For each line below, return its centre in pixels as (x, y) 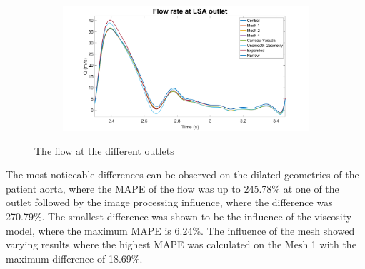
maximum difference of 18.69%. (74, 258)
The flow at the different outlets (104, 150)
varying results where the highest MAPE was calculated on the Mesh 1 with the (181, 244)
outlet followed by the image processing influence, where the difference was (169, 202)
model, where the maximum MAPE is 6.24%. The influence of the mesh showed (180, 230)
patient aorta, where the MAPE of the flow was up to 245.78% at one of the (172, 188)
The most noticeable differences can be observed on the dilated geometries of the (182, 174)
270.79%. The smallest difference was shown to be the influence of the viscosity (179, 216)
